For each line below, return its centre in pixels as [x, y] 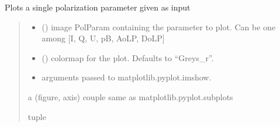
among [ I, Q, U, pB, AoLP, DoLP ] [103, 38]
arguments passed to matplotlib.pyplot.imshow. [127, 77]
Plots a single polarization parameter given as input [98, 7]
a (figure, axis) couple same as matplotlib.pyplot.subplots [130, 96]
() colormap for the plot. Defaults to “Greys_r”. [128, 57]
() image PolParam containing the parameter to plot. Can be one [159, 27]
